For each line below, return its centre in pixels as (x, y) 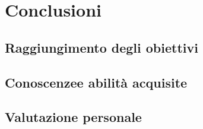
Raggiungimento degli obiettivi (101, 47)
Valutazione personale (73, 117)
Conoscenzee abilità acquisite (96, 82)
